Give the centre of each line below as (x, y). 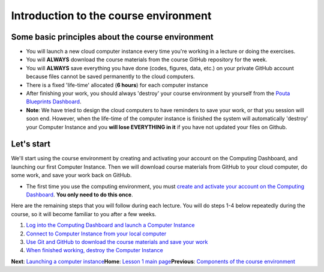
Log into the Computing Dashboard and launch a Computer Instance (110, 225)
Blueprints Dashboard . (54, 101)
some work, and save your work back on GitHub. (71, 175)
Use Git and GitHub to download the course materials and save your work (117, 242)
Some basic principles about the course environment (112, 37)
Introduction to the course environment (111, 16)
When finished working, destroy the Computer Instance (94, 250)
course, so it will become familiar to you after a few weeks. (84, 214)
